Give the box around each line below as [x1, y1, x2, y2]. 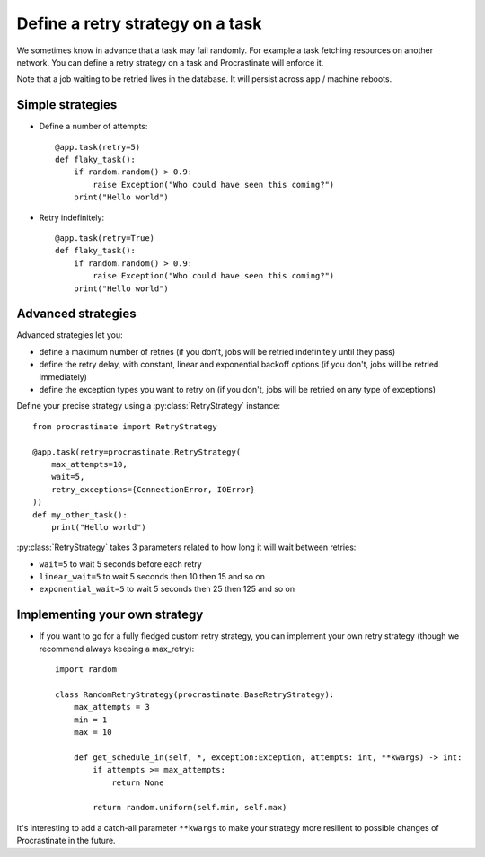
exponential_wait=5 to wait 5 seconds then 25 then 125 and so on [39, 584, 295, 595]
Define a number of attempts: [39, 121, 148, 132]
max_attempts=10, [50, 459, 128, 469]
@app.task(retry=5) [55, 142, 141, 152]
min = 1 [73, 714, 108, 725]
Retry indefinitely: [39, 212, 105, 223]
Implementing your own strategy [16, 607, 204, 623]
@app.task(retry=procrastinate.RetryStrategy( [32, 446, 242, 457]
